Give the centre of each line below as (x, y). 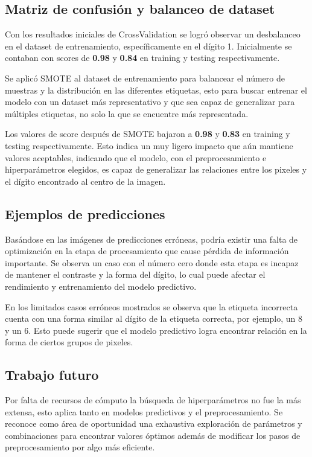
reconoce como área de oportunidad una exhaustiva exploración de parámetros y (154, 423)
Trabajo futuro (52, 375)
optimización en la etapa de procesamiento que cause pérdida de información (147, 251)
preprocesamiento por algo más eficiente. (80, 447)
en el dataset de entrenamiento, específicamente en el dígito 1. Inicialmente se (148, 46)
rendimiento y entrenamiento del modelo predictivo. (101, 286)
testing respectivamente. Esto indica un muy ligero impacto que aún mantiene (149, 145)
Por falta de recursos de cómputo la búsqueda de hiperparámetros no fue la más (153, 400)
